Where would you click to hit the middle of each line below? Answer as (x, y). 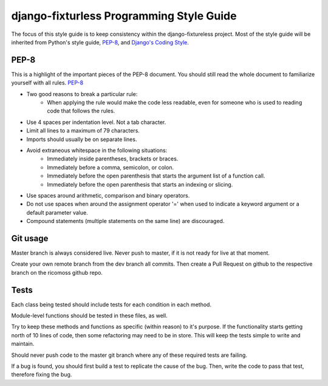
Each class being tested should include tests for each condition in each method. (111, 305)
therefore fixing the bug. (42, 374)
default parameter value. (57, 212)
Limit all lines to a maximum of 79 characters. (83, 131)
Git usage (30, 238)
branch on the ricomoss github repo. (57, 272)
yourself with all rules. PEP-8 (47, 83)
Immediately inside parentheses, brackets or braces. (113, 159)
